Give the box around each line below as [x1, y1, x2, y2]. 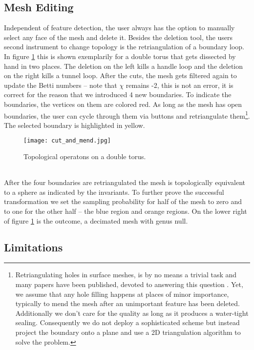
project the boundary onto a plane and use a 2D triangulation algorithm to [15, 327, 241, 337]
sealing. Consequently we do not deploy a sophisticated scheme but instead [15, 317, 240, 328]
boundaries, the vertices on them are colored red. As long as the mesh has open [4, 99, 242, 109]
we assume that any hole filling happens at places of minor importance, [15, 288, 229, 299]
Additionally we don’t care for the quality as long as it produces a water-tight [15, 308, 249, 318]
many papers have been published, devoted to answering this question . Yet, [15, 279, 243, 289]
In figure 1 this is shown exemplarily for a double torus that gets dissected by [4, 51, 236, 61]
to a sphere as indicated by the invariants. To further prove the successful [4, 186, 224, 197]
